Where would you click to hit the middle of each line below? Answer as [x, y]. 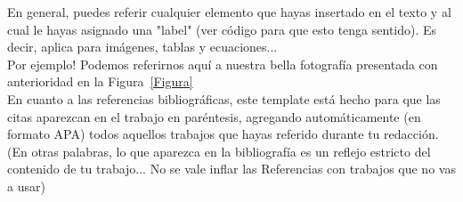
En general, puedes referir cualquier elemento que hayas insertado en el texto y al [229, 12]
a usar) [26, 186]
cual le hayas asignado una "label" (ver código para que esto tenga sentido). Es [222, 29]
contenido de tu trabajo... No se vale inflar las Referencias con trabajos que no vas [231, 169]
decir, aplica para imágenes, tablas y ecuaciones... [142, 47]
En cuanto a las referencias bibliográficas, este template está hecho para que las [224, 98]
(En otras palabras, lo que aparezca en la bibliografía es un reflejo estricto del [219, 151]
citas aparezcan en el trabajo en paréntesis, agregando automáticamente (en [214, 116]
